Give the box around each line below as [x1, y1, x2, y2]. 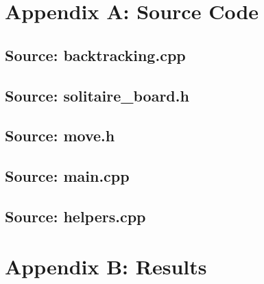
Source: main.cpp [5, 165, 130, 187]
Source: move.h [5, 125, 115, 146]
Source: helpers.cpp [5, 205, 146, 226]
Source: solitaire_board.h [5, 84, 189, 106]
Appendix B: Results [5, 252, 207, 281]
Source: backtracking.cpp [5, 44, 186, 65]
